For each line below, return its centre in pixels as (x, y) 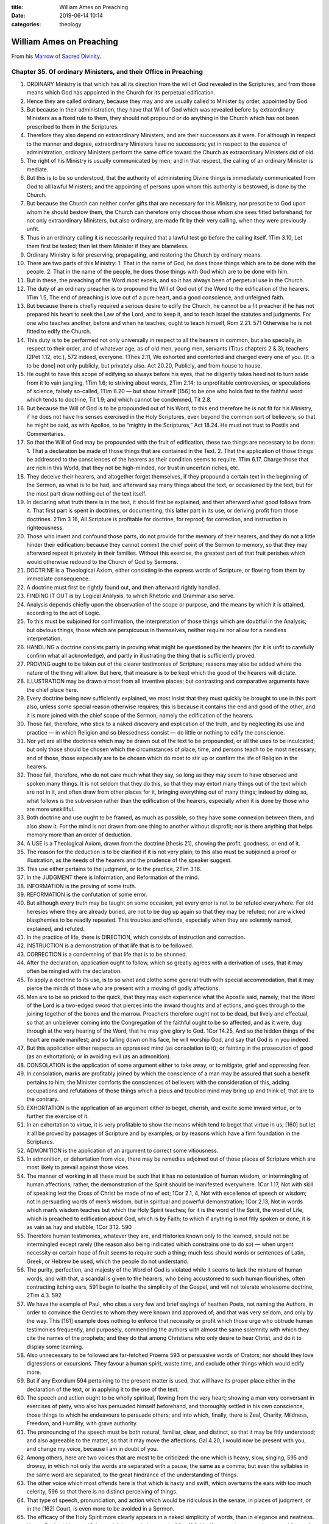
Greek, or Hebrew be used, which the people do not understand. (108, 1261)
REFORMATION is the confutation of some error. (87, 894)
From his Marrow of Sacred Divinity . (56, 56)
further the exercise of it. (58, 1116)
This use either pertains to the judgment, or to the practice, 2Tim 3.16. (114, 869)
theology (70, 24)
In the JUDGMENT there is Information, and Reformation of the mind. (113, 877)
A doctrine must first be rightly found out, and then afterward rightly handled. (123, 587)
